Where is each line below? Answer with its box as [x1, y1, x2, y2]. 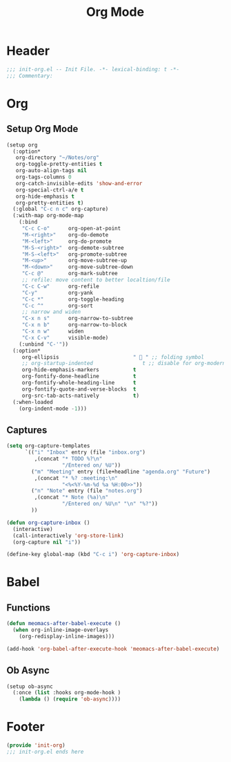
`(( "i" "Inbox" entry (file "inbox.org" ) [24, 449, 146, 456]
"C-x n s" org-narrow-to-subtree [21, 315, 134, 322]
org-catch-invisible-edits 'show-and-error [15, 180, 143, 187]
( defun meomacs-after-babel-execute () [6, 620, 121, 627]
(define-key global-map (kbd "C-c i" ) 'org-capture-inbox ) [6, 551, 180, 558]
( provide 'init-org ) [6, 742, 66, 749]
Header [6, 43, 50, 59]
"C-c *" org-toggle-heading [21, 295, 125, 303]
